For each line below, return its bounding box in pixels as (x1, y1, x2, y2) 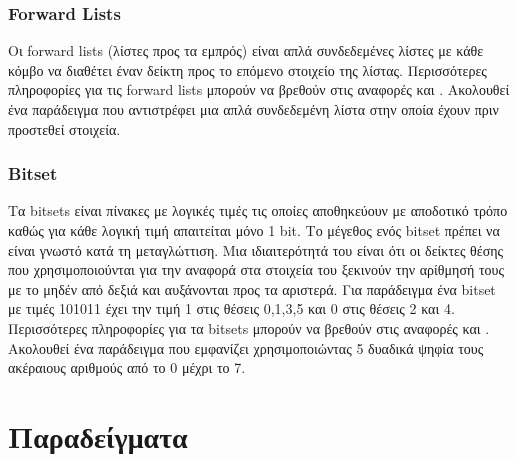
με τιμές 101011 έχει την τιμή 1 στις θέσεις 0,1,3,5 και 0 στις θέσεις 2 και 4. (8, 298, 455, 319)
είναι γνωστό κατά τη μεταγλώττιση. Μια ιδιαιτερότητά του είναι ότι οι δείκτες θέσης (8, 239, 504, 260)
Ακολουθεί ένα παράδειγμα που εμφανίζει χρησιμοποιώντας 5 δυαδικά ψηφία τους (8, 337, 484, 358)
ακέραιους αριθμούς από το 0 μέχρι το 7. (8, 357, 246, 378)
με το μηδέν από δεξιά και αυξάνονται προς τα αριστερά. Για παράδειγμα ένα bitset (8, 278, 496, 299)
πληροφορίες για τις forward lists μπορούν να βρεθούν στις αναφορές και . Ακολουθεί (8, 79, 510, 100)
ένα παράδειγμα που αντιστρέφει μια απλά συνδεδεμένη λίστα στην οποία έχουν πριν (8, 99, 499, 119)
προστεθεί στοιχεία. (8, 118, 121, 139)
